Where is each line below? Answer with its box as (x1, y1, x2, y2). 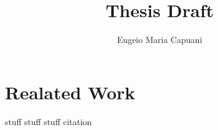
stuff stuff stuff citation (5, 115, 92, 128)
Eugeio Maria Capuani (117, 33, 203, 46)
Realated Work (5, 79, 136, 104)
